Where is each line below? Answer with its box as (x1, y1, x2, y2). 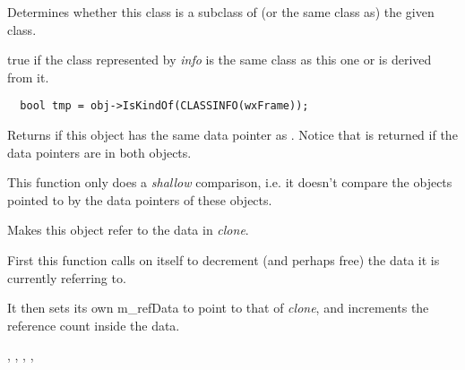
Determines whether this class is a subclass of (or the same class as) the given (7, 3, 435, 21)
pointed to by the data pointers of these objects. (7, 190, 272, 209)
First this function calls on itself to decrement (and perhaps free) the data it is (7, 251, 440, 269)
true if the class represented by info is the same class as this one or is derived (7, 50, 432, 69)
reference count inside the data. (7, 315, 180, 334)
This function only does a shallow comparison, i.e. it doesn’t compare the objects (7, 173, 452, 192)
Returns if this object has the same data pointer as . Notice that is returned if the (7, 125, 458, 144)
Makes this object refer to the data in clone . (7, 220, 249, 239)
